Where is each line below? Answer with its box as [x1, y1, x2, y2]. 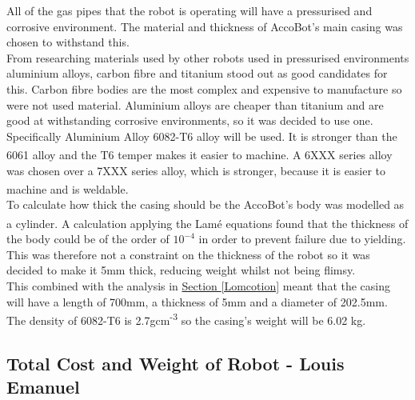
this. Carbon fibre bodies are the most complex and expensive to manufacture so [6, 80, 402, 97]
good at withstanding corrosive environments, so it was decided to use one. [6, 112, 373, 129]
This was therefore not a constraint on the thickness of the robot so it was [6, 246, 370, 262]
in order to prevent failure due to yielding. [198, 230, 406, 247]
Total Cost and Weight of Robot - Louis [6, 350, 345, 375]
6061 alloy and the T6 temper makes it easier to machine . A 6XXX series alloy [6, 146, 393, 162]
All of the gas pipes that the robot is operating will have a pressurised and [6, 2, 373, 18]
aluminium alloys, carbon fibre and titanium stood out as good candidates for [6, 65, 388, 82]
